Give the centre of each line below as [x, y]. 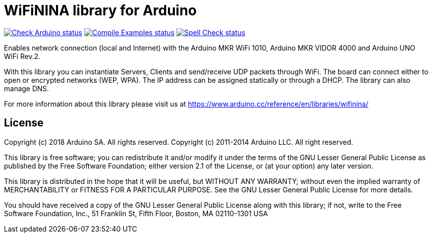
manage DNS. [27, 88]
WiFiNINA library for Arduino [100, 10]
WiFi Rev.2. [22, 56]
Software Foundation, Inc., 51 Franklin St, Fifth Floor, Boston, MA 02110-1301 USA [136, 213]
